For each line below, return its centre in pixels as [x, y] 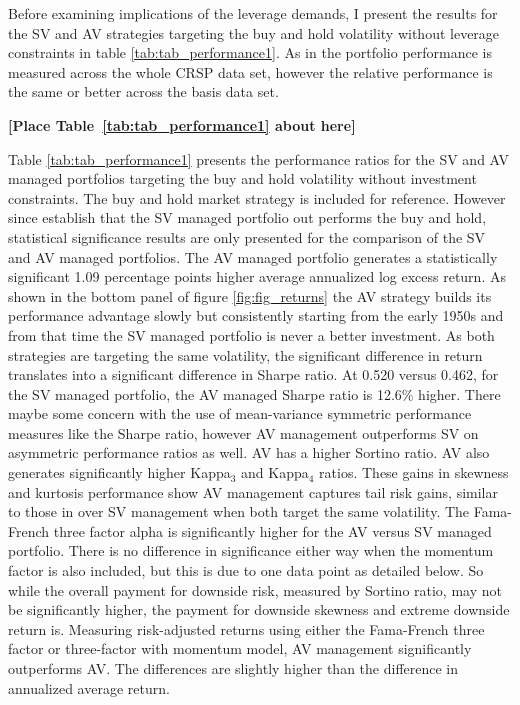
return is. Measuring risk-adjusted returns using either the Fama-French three [246, 628]
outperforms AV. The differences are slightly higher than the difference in [233, 668]
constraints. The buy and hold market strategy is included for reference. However [257, 197]
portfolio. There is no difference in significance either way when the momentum [251, 550]
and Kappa [275, 472]
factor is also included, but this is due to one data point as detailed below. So [246, 570]
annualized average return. [89, 687]
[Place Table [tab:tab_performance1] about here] [182, 124]
